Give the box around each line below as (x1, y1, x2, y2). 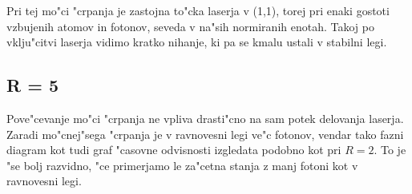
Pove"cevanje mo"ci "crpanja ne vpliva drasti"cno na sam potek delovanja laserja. (6, 109, 404, 126)
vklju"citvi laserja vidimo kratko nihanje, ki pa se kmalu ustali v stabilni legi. (6, 34, 387, 50)
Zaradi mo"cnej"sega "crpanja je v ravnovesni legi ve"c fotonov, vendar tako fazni (6, 125, 404, 142)
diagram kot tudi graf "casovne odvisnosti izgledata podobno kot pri (6, 141, 341, 158)
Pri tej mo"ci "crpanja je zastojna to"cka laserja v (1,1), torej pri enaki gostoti (6, 2, 390, 18)
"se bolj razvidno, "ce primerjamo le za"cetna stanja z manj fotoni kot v (6, 156, 358, 173)
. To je (374, 141, 406, 158)
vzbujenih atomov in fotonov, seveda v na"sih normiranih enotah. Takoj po (6, 18, 374, 34)
